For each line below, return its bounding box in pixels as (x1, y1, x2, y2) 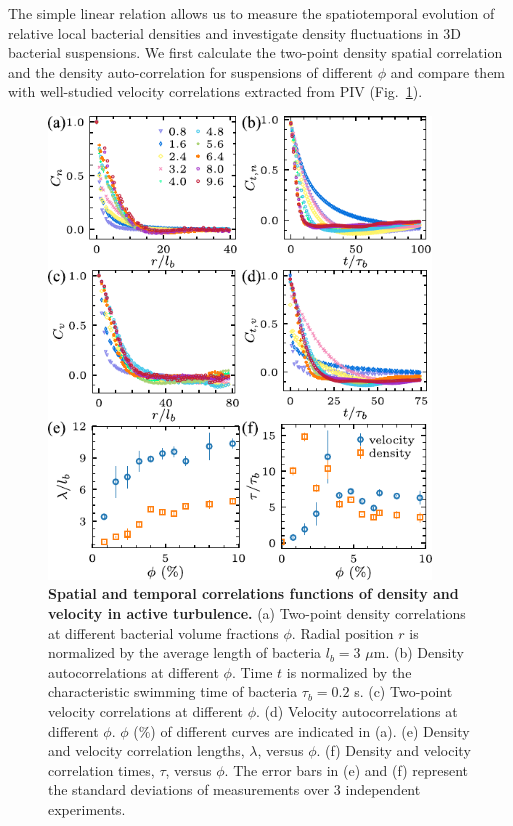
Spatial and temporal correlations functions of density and (48, 583, 459, 604)
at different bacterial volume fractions (48, 622, 279, 643)
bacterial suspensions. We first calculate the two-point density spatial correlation (8, 42, 503, 63)
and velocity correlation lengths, (48, 740, 245, 761)
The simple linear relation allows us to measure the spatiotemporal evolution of (8, 3, 495, 23)
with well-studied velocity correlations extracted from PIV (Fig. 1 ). (8, 81, 423, 102)
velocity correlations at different (48, 700, 244, 721)
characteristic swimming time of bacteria (48, 681, 298, 702)
